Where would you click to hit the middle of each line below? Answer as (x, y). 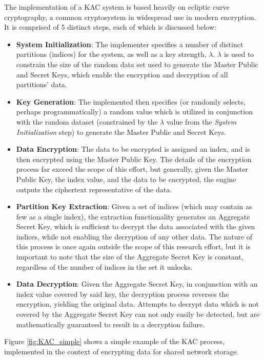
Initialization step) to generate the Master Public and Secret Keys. (121, 132)
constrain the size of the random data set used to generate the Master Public (137, 64)
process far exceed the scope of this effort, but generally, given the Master (132, 169)
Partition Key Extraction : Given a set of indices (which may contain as (134, 206)
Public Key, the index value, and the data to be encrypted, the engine (126, 179)
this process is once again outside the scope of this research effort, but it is (133, 246)
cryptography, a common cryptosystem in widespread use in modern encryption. (130, 17)
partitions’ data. (42, 84)
